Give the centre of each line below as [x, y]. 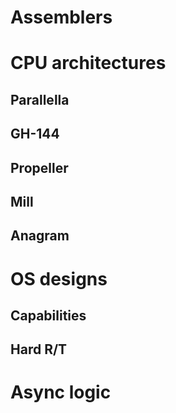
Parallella [40, 99]
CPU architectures [88, 63]
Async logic [61, 392]
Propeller [39, 167]
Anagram [40, 236]
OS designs [59, 278]
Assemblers [61, 17]
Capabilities [48, 315]
